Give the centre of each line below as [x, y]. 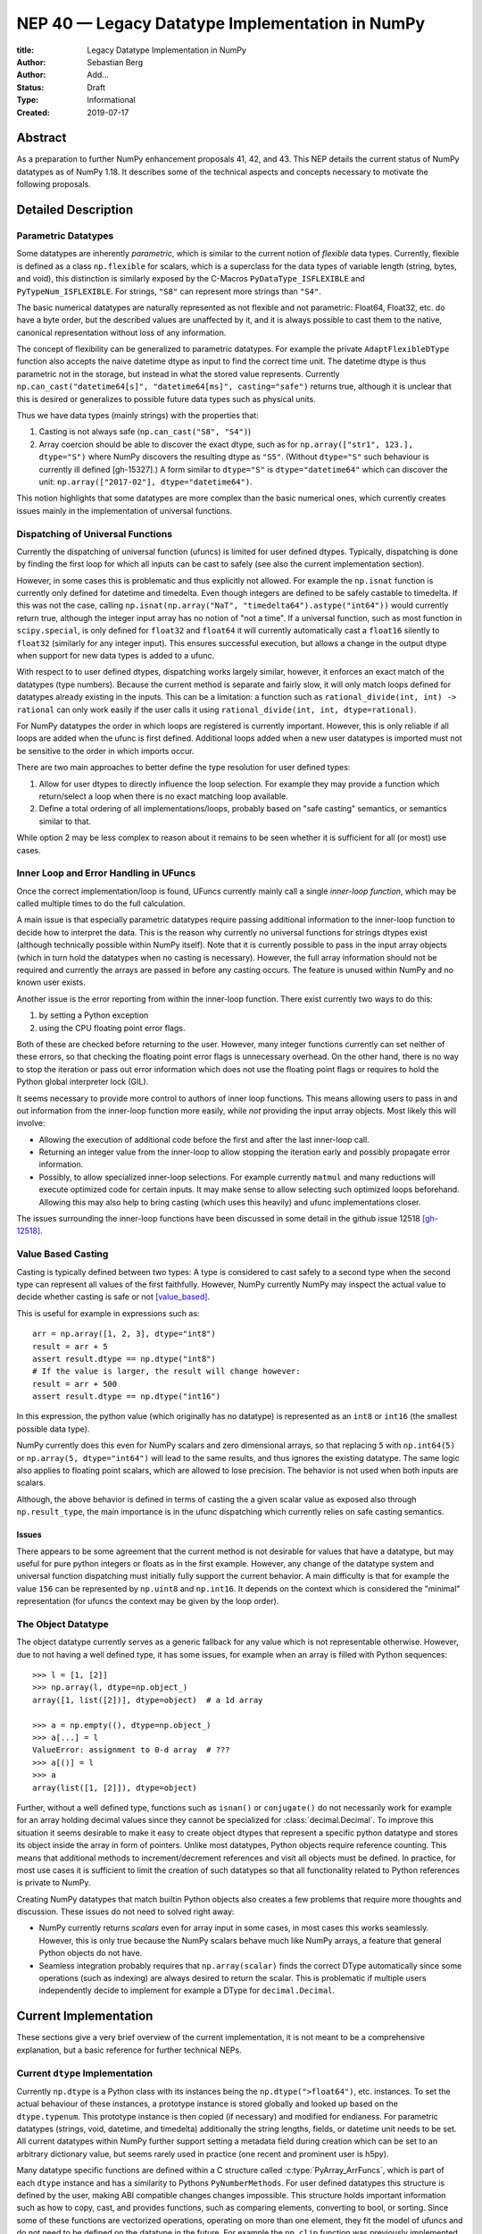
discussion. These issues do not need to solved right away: [125, 1911]
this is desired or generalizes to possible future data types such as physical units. [166, 399]
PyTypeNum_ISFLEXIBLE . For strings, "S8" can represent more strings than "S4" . [169, 291]
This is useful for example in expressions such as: [108, 1313]
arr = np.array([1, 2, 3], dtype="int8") [124, 1334]
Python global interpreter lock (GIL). [83, 1082]
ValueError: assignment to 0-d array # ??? [132, 1750]
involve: [31, 1123]
